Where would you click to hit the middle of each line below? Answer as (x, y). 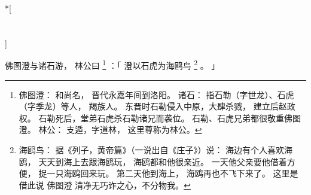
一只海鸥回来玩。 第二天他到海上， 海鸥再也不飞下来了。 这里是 (173, 173)
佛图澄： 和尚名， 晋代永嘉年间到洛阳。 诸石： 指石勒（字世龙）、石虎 (156, 94)
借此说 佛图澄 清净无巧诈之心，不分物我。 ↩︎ (105, 185)
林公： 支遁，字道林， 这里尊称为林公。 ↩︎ (120, 130)
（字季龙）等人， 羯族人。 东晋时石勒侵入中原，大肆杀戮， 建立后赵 (153, 106)
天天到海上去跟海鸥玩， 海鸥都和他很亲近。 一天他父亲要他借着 (163, 161)
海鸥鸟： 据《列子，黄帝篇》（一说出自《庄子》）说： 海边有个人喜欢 (152, 150)
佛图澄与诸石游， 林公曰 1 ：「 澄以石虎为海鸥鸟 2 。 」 (112, 65)
